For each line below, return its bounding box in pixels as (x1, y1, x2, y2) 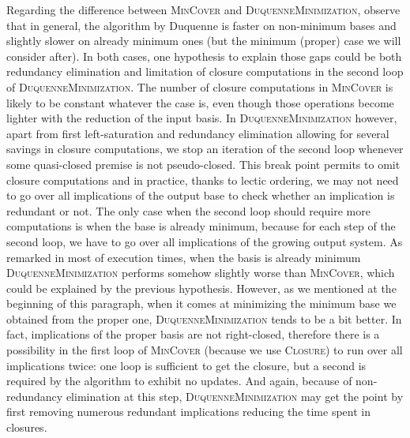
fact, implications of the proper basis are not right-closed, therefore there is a (6, 326, 380, 343)
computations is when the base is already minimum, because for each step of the (6, 218, 396, 234)
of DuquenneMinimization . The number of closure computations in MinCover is (6, 78, 393, 95)
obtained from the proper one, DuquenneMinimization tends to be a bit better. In (6, 310, 402, 327)
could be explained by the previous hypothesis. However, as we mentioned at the (6, 279, 397, 296)
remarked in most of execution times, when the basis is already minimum (6, 249, 361, 265)
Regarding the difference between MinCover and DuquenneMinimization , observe (6, 2, 401, 17)
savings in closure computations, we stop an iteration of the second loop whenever (6, 140, 404, 157)
